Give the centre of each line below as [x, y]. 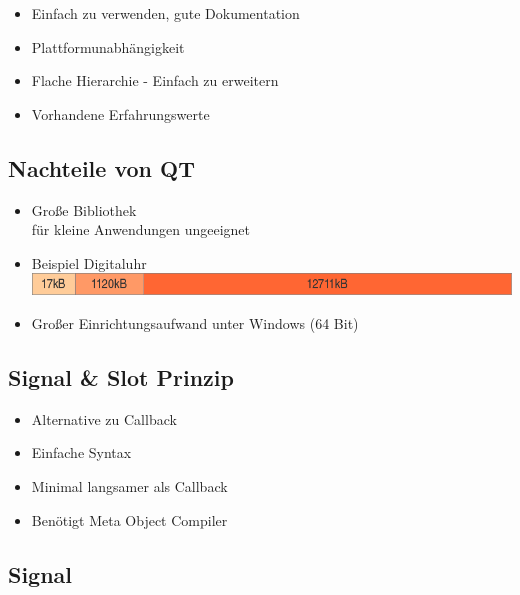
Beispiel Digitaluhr [89, 262]
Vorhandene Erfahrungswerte [120, 113]
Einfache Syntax [81, 452]
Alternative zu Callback [104, 418]
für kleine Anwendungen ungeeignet [141, 229]
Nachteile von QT [101, 167]
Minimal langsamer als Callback [129, 486]
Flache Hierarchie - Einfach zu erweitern [155, 80]
